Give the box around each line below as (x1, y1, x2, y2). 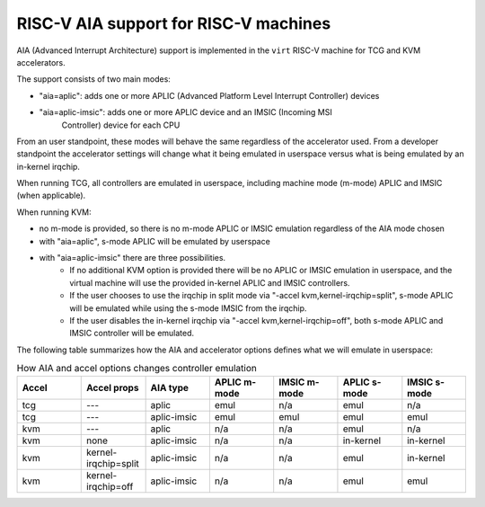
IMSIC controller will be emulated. (69, 328, 195, 339)
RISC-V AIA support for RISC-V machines (16, 13, 331, 33)
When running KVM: (16, 207, 92, 218)
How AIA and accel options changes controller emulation (16, 362, 258, 375)
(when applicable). (16, 190, 86, 201)
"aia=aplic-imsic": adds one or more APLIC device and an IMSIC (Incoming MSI (39, 107, 332, 118)
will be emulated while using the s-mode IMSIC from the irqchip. (69, 302, 307, 314)
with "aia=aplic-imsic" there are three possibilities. (39, 253, 226, 263)
